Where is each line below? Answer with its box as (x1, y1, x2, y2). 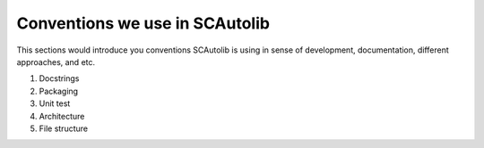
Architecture (39, 111, 85, 121)
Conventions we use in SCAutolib (16, 13, 271, 33)
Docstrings (39, 73, 80, 84)
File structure (39, 123, 89, 134)
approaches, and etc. (16, 56, 96, 67)
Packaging (39, 86, 79, 96)
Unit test (39, 98, 71, 109)
